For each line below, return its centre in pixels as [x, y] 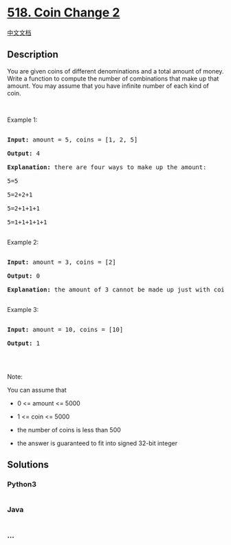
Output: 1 [23, 343]
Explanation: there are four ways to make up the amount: [107, 167]
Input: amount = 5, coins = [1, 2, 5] [73, 140]
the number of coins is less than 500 [69, 430]
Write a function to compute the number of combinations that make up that [113, 78]
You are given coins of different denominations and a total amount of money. [115, 71]
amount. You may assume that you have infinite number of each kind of [108, 86]
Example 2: [23, 242]
